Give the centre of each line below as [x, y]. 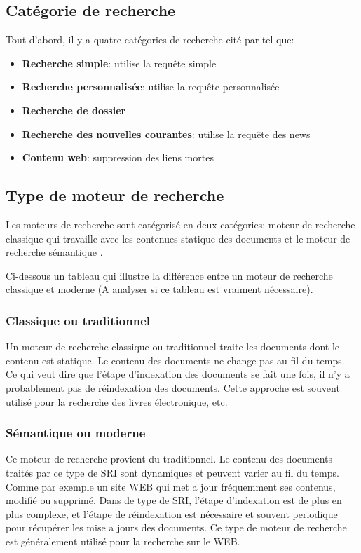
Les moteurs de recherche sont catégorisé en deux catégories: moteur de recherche [180, 224]
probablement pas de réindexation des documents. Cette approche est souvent [173, 387]
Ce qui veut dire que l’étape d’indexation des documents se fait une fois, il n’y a [178, 374]
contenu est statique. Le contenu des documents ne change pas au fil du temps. [175, 360]
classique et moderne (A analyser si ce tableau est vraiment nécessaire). [159, 289]
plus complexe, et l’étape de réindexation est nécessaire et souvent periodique [172, 513]
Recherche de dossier [74, 110]
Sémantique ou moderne [76, 433]
